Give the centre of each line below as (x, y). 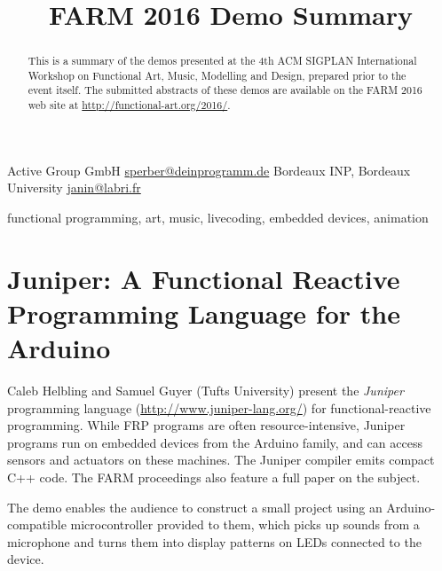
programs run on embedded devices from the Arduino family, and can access (215, 442)
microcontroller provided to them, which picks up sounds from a (245, 524)
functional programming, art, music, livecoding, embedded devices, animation (218, 217)
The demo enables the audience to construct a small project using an (195, 507)
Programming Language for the (204, 313)
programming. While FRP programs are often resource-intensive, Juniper (206, 425)
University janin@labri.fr (74, 188)
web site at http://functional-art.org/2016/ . (129, 105)
